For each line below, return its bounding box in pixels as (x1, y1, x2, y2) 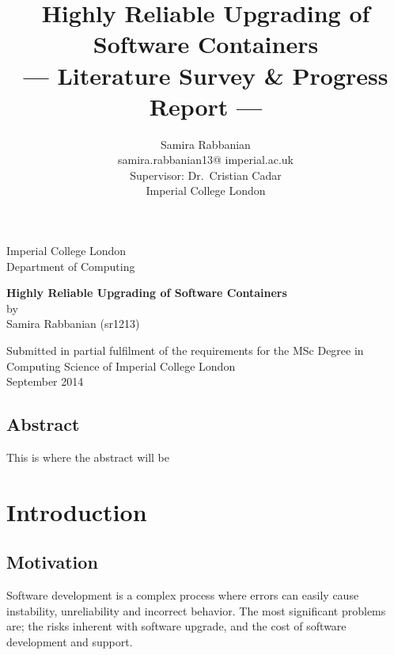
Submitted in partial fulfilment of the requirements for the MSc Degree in (6, 342, 364, 359)
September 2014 (6, 373, 84, 390)
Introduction (6, 495, 147, 527)
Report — (149, 89, 263, 122)
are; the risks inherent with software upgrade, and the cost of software (6, 618, 347, 634)
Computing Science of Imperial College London (6, 357, 236, 374)
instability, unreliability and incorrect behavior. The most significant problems (6, 602, 386, 619)
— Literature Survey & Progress (23, 59, 388, 91)
